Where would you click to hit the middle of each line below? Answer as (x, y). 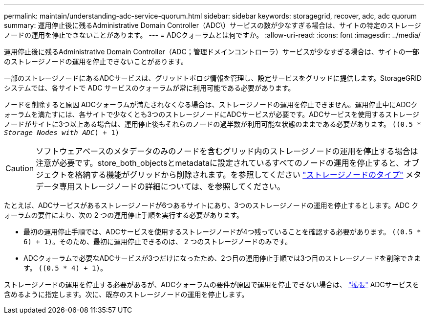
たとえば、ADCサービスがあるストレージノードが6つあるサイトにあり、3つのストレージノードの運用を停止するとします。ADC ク (211, 205)
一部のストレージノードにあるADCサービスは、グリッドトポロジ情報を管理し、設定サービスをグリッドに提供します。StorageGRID (213, 78)
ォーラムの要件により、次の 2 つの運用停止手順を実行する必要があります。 (124, 215)
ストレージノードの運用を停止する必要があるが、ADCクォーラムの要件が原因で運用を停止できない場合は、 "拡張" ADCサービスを (212, 284)
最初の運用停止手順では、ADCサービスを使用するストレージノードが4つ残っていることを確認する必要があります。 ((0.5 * (222, 232)
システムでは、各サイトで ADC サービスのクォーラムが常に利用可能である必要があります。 (150, 88)
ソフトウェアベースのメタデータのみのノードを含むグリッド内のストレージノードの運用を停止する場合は (227, 151)
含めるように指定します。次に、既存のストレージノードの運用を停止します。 (126, 294)
